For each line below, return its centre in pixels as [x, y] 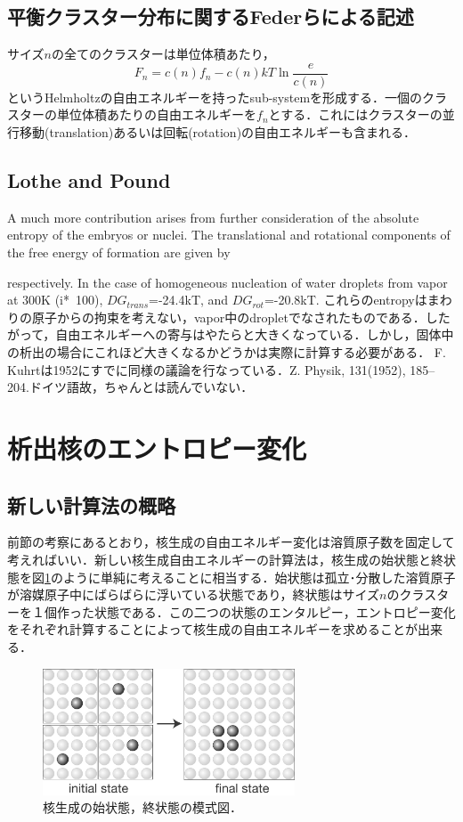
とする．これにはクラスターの [355, 114]
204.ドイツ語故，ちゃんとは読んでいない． [130, 387]
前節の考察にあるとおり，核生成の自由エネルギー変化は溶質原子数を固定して [231, 542]
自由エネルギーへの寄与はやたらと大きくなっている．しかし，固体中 [255, 334]
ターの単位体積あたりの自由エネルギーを [138, 114]
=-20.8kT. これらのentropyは [345, 300]
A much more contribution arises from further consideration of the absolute [213, 217]
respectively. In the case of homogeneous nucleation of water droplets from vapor [227, 282]
